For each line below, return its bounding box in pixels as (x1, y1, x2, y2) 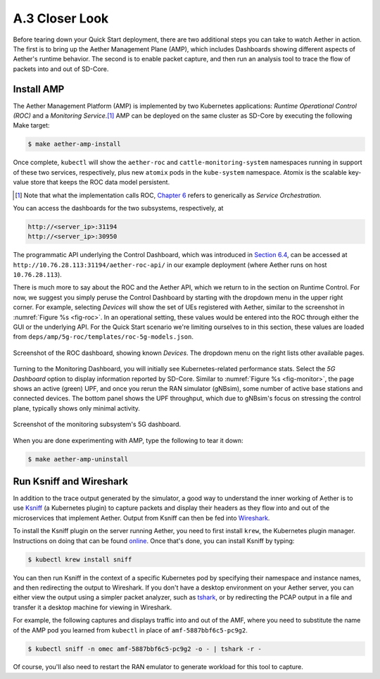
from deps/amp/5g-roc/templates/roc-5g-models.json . (13, 332, 194, 341)
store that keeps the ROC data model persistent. (30, 178, 170, 187)
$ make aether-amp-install (27, 140, 121, 148)
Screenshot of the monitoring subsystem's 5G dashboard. (13, 420, 182, 429)
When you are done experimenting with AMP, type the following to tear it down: (13, 436, 243, 444)
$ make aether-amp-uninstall (27, 455, 129, 463)
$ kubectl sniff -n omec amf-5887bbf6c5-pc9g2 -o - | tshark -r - (27, 644, 262, 653)
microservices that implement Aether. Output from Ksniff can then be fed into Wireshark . (13, 513, 270, 522)
